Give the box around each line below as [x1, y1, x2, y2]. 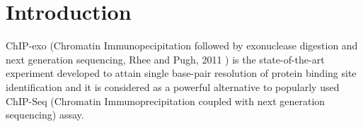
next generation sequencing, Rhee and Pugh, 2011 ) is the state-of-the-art [6, 52, 325, 66]
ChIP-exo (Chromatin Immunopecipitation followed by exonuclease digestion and [6, 38, 358, 53]
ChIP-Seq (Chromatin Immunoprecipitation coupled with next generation [6, 93, 325, 108]
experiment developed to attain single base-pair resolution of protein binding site [6, 66, 357, 80]
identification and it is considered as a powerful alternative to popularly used [6, 79, 340, 94]
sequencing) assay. [6, 107, 84, 122]
